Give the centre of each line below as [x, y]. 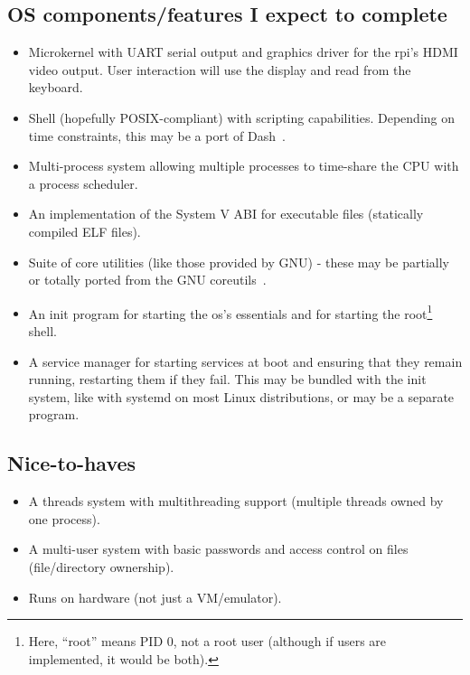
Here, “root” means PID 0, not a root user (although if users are [207, 641]
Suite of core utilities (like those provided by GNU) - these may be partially [239, 262]
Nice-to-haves [72, 463]
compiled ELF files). [85, 231]
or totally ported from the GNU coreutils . [147, 280]
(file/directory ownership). [101, 566]
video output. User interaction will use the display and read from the [220, 69]
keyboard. [56, 87]
